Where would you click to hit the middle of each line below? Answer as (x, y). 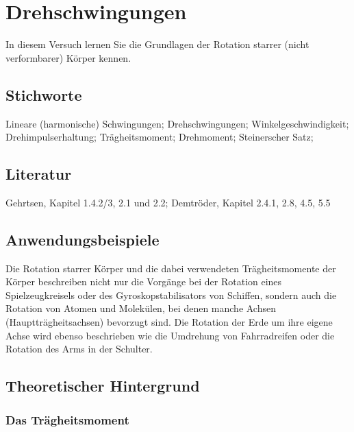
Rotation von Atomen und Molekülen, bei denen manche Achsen (141, 308)
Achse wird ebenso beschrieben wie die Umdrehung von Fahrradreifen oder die (170, 335)
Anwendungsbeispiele (83, 239)
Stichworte (44, 94)
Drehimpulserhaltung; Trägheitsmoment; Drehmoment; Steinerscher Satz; (160, 137)
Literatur (39, 174)
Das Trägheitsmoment (67, 419)
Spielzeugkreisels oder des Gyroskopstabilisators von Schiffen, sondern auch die (171, 295)
